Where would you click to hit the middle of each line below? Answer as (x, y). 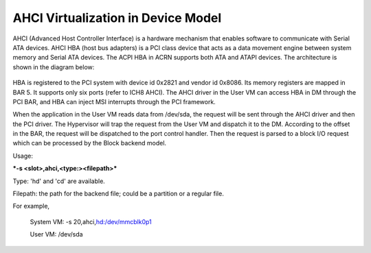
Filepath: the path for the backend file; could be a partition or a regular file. (119, 194)
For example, (31, 206)
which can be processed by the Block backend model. (90, 143)
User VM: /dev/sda (56, 234)
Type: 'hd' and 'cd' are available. (59, 181)
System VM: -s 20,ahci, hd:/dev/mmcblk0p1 (91, 221)
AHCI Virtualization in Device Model (117, 18)
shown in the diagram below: (54, 67)
